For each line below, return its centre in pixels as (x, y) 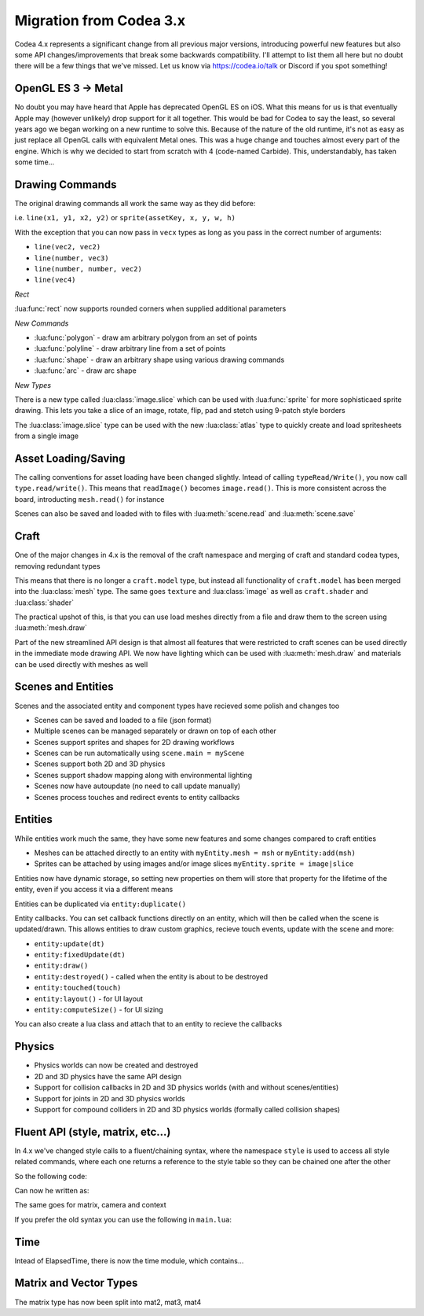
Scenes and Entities (64, 687)
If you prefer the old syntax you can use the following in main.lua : (123, 1219)
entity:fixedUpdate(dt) (80, 955)
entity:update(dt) (69, 944)
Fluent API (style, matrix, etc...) (93, 1132)
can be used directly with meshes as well (81, 664)
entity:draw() (61, 966)
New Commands (42, 323)
